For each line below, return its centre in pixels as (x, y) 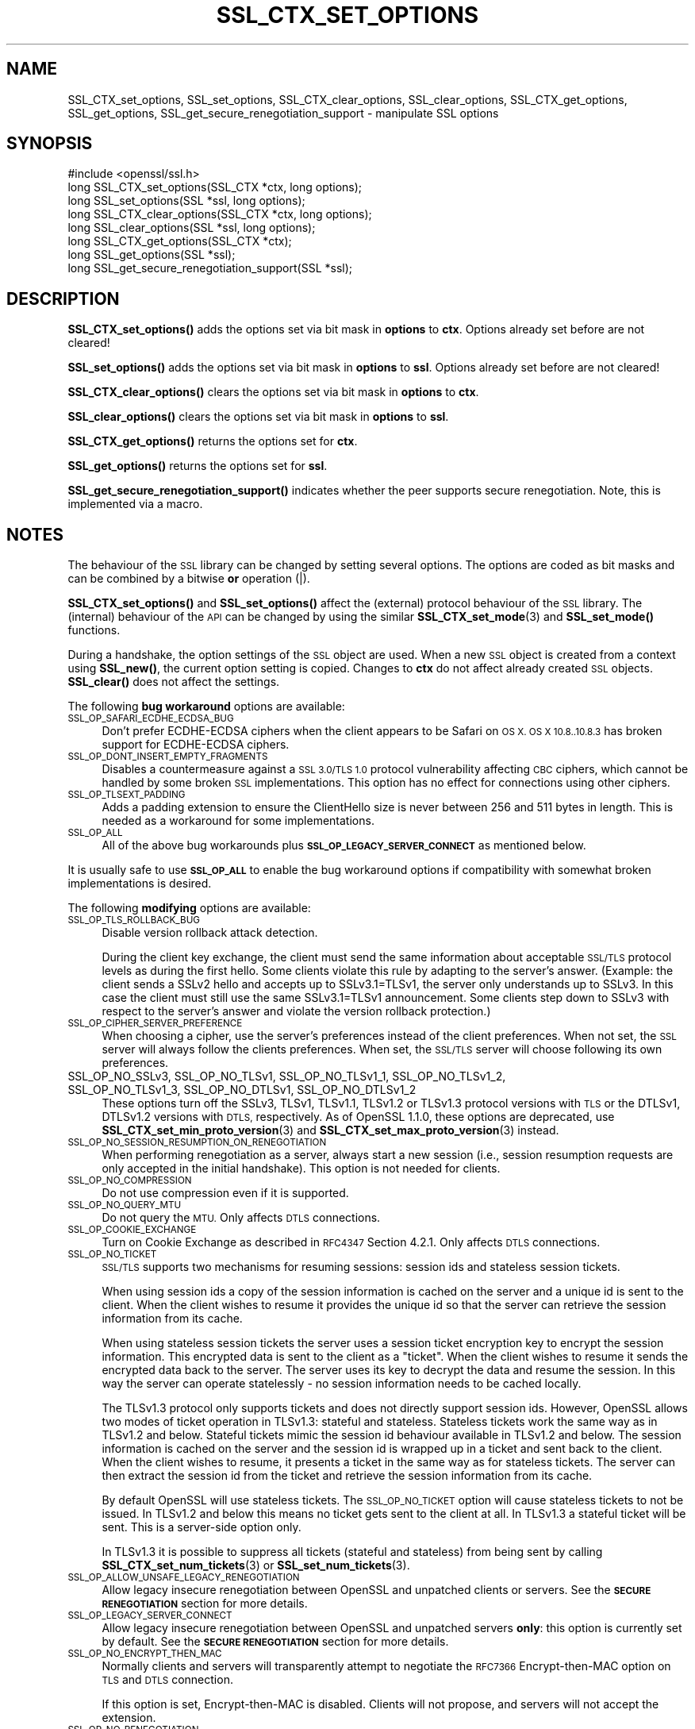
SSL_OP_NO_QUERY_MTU (125, 1205)
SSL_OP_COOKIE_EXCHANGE (132, 1230)
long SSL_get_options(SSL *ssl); (152, 255)
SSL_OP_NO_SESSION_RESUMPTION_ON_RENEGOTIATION (197, 1143)
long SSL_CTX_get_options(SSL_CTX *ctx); (180, 241)
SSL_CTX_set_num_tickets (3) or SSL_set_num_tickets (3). (256, 1565)
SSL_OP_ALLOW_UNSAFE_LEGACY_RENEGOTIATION (184, 1578)
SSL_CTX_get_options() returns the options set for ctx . (213, 441)
